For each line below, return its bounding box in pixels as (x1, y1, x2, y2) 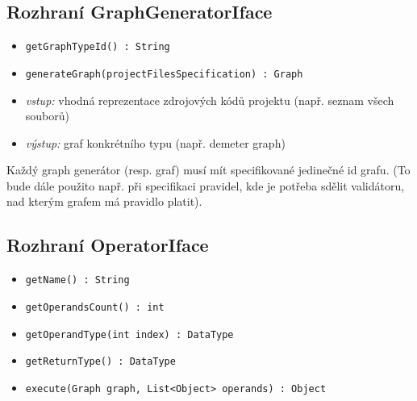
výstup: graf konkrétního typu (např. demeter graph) (25, 134, 286, 151)
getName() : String (25, 274, 130, 286)
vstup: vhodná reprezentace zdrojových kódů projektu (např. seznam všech (25, 91, 394, 108)
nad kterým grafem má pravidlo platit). (6, 193, 202, 210)
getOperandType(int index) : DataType (25, 328, 234, 340)
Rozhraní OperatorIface (6, 232, 209, 257)
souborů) (25, 107, 69, 124)
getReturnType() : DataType (25, 356, 176, 368)
